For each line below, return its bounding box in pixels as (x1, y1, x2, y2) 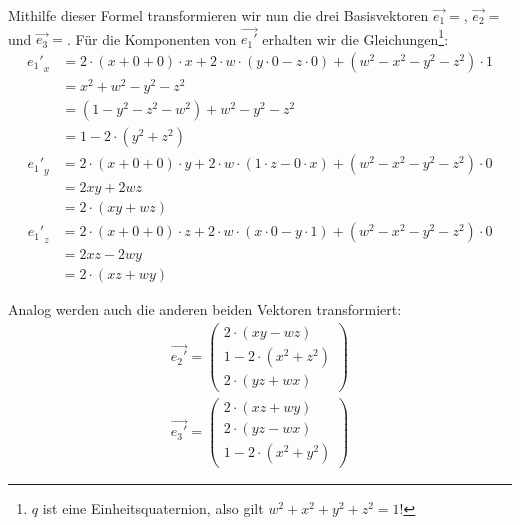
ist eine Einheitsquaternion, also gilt (42, 498, 264, 519)
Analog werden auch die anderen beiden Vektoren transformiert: (8, 299, 402, 320)
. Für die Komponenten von (66, 28, 237, 49)
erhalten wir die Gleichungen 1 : (262, 25, 449, 49)
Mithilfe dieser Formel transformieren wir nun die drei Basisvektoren (8, 5, 429, 25)
